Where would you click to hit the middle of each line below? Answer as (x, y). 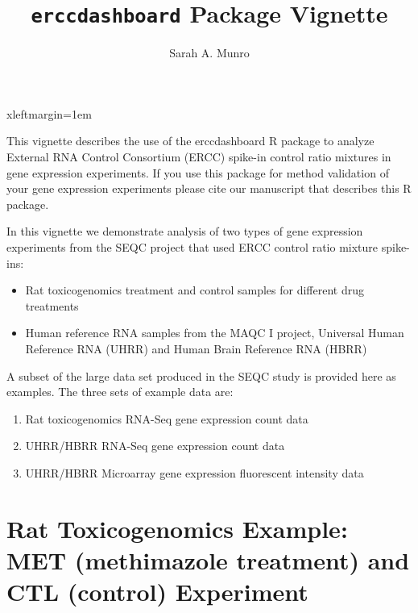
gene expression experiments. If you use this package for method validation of (198, 172)
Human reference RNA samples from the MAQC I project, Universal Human (215, 333)
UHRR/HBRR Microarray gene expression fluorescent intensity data (195, 472)
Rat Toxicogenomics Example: (177, 528)
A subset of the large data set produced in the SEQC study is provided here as (201, 375)
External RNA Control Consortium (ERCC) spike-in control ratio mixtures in (199, 157)
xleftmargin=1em (49, 113)
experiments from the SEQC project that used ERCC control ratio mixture (192, 247)
